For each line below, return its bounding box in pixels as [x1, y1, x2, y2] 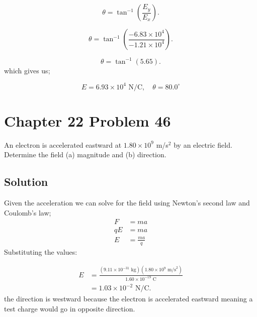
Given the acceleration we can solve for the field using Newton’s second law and [4, 197, 250, 208]
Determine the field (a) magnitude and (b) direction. [4, 149, 166, 160]
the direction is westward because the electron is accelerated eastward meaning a [4, 293, 253, 304]
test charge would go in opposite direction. [4, 303, 135, 313]
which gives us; [4, 65, 50, 75]
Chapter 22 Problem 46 [4, 110, 171, 131]
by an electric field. [174, 139, 232, 150]
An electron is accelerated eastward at [4, 139, 122, 150]
